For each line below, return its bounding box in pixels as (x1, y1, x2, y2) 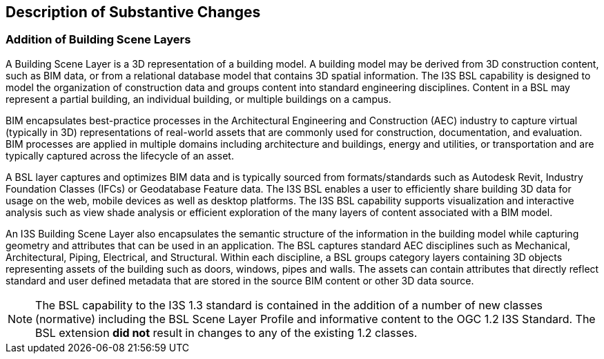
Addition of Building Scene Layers (6, 32, 191, 47)
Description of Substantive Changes (6, 3, 261, 21)
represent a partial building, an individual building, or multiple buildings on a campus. (6, 93, 391, 105)
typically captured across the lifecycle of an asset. (6, 149, 234, 162)
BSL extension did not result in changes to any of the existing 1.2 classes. (35, 325, 418, 340)
